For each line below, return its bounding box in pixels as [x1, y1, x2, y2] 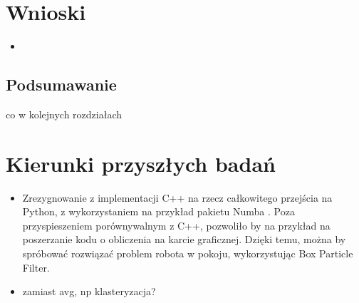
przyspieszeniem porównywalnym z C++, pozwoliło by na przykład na [22, 217, 331, 232]
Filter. [22, 260, 50, 274]
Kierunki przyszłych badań [6, 148, 276, 178]
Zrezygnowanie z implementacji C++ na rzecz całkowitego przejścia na [22, 190, 333, 205]
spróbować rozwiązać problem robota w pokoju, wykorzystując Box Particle [22, 246, 353, 261]
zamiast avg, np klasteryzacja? [22, 284, 156, 299]
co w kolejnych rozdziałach [6, 106, 123, 121]
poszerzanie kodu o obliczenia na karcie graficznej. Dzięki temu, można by [22, 232, 346, 247]
